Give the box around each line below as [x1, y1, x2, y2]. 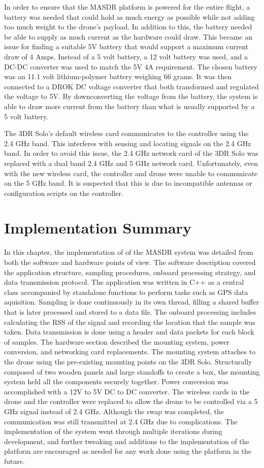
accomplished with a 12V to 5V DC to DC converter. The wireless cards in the [4, 386, 250, 396]
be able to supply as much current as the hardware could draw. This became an [4, 31, 252, 42]
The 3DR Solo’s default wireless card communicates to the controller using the [4, 128, 249, 139]
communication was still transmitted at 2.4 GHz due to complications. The [4, 416, 238, 426]
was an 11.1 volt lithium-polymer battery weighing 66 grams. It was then [4, 71, 232, 82]
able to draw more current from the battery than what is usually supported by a [4, 101, 255, 111]
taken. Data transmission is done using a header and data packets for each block [4, 326, 254, 337]
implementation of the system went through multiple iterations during [4, 426, 222, 437]
